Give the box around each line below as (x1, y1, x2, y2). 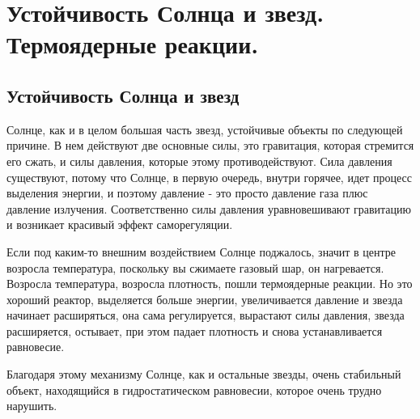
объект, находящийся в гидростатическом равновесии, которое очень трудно (6, 381, 382, 398)
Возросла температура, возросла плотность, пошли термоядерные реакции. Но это (6, 275, 413, 292)
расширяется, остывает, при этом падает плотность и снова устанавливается (6, 322, 383, 339)
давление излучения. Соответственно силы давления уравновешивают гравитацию (6, 200, 411, 217)
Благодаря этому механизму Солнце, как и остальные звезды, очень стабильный (6, 366, 401, 383)
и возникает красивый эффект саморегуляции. (6, 216, 233, 233)
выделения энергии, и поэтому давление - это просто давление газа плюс (6, 184, 368, 201)
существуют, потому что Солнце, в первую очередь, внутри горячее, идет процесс (6, 168, 413, 185)
